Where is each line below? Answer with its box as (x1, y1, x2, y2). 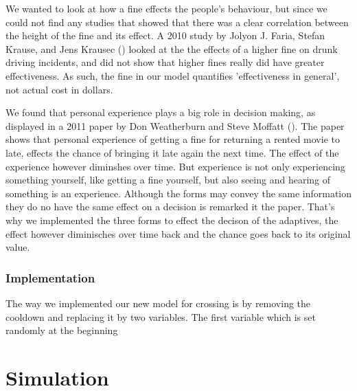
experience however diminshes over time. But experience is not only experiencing (5, 159, 345, 173)
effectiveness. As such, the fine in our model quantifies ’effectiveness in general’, (5, 68, 340, 82)
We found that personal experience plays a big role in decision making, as (5, 105, 316, 120)
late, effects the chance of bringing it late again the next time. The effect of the (5, 145, 339, 159)
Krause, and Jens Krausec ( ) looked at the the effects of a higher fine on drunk (5, 41, 338, 56)
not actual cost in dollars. (5, 82, 113, 96)
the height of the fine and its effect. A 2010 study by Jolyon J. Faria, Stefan (5, 28, 325, 43)
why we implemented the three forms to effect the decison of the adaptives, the (5, 212, 338, 227)
